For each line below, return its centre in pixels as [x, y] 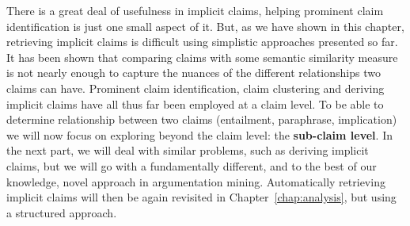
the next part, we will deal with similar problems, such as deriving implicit [188, 150]
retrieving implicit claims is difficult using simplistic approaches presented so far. [202, 42]
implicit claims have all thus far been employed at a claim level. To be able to [195, 103]
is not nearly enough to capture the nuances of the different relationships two [194, 73]
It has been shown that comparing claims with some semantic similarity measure [202, 57]
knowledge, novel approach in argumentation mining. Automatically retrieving [196, 181]
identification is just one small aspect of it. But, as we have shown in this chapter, [205, 26]
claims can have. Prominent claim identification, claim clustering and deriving [196, 88]
